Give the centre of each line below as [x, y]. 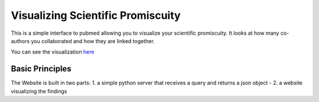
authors [20, 41]
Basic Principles [41, 69]
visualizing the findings [39, 91]
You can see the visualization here [53, 52]
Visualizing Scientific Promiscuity [96, 15]
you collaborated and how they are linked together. [92, 41]
